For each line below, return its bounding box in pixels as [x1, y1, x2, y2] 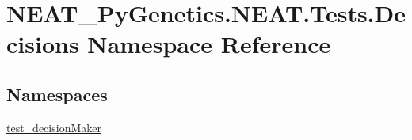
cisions [6, 28, 79, 60]
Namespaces [6, 81, 108, 106]
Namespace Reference [87, 28, 331, 60]
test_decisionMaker [6, 119, 101, 135]
